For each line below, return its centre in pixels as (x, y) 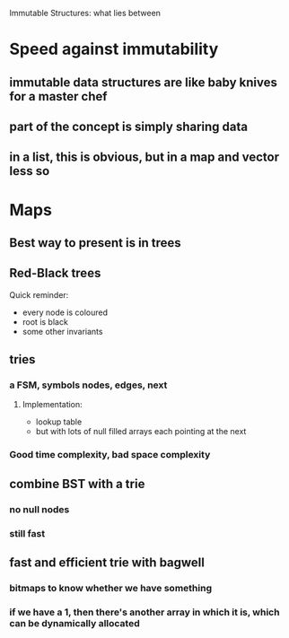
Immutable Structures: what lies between (85, 13)
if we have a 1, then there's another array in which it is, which (144, 612)
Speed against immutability (114, 49)
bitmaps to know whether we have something (111, 588)
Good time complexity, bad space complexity (110, 455)
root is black (45, 321)
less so (30, 171)
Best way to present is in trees (95, 243)
